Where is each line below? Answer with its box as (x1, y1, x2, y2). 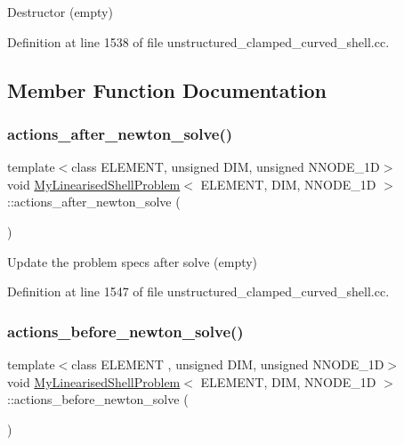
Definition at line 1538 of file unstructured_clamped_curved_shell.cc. (7, 32, 390, 51)
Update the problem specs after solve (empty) (7, 252, 258, 271)
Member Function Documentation (7, 76, 327, 103)
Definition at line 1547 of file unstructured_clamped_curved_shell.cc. (7, 282, 390, 301)
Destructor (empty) (7, 3, 113, 20)
